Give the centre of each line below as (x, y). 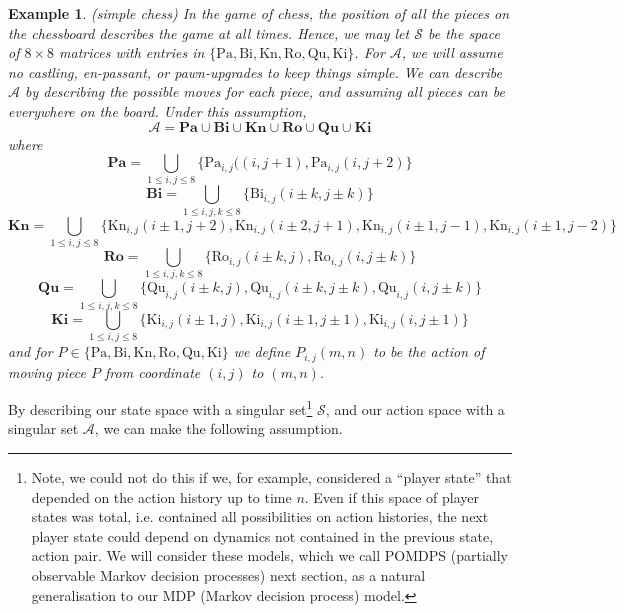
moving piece (47, 371)
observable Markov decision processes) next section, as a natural (228, 574)
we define (262, 351)
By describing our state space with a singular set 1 (160, 407)
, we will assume (452, 52)
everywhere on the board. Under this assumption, (157, 110)
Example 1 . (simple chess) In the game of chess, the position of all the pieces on (259, 13)
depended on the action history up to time (161, 496)
